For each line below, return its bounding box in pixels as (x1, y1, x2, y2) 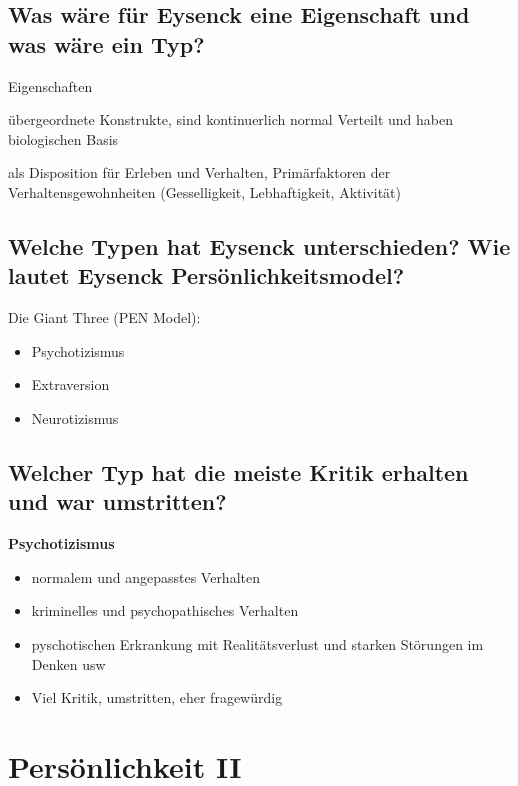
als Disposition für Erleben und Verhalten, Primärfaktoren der (8, 162, 391, 183)
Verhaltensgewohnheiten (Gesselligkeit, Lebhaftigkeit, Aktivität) (8, 181, 401, 202)
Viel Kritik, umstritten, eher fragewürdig (31, 687, 283, 708)
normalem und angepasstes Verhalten (31, 566, 260, 587)
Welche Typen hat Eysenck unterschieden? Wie (8, 230, 511, 261)
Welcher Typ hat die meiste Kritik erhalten (8, 456, 469, 487)
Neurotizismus (31, 407, 119, 428)
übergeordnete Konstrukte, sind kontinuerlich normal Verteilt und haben (8, 109, 453, 130)
